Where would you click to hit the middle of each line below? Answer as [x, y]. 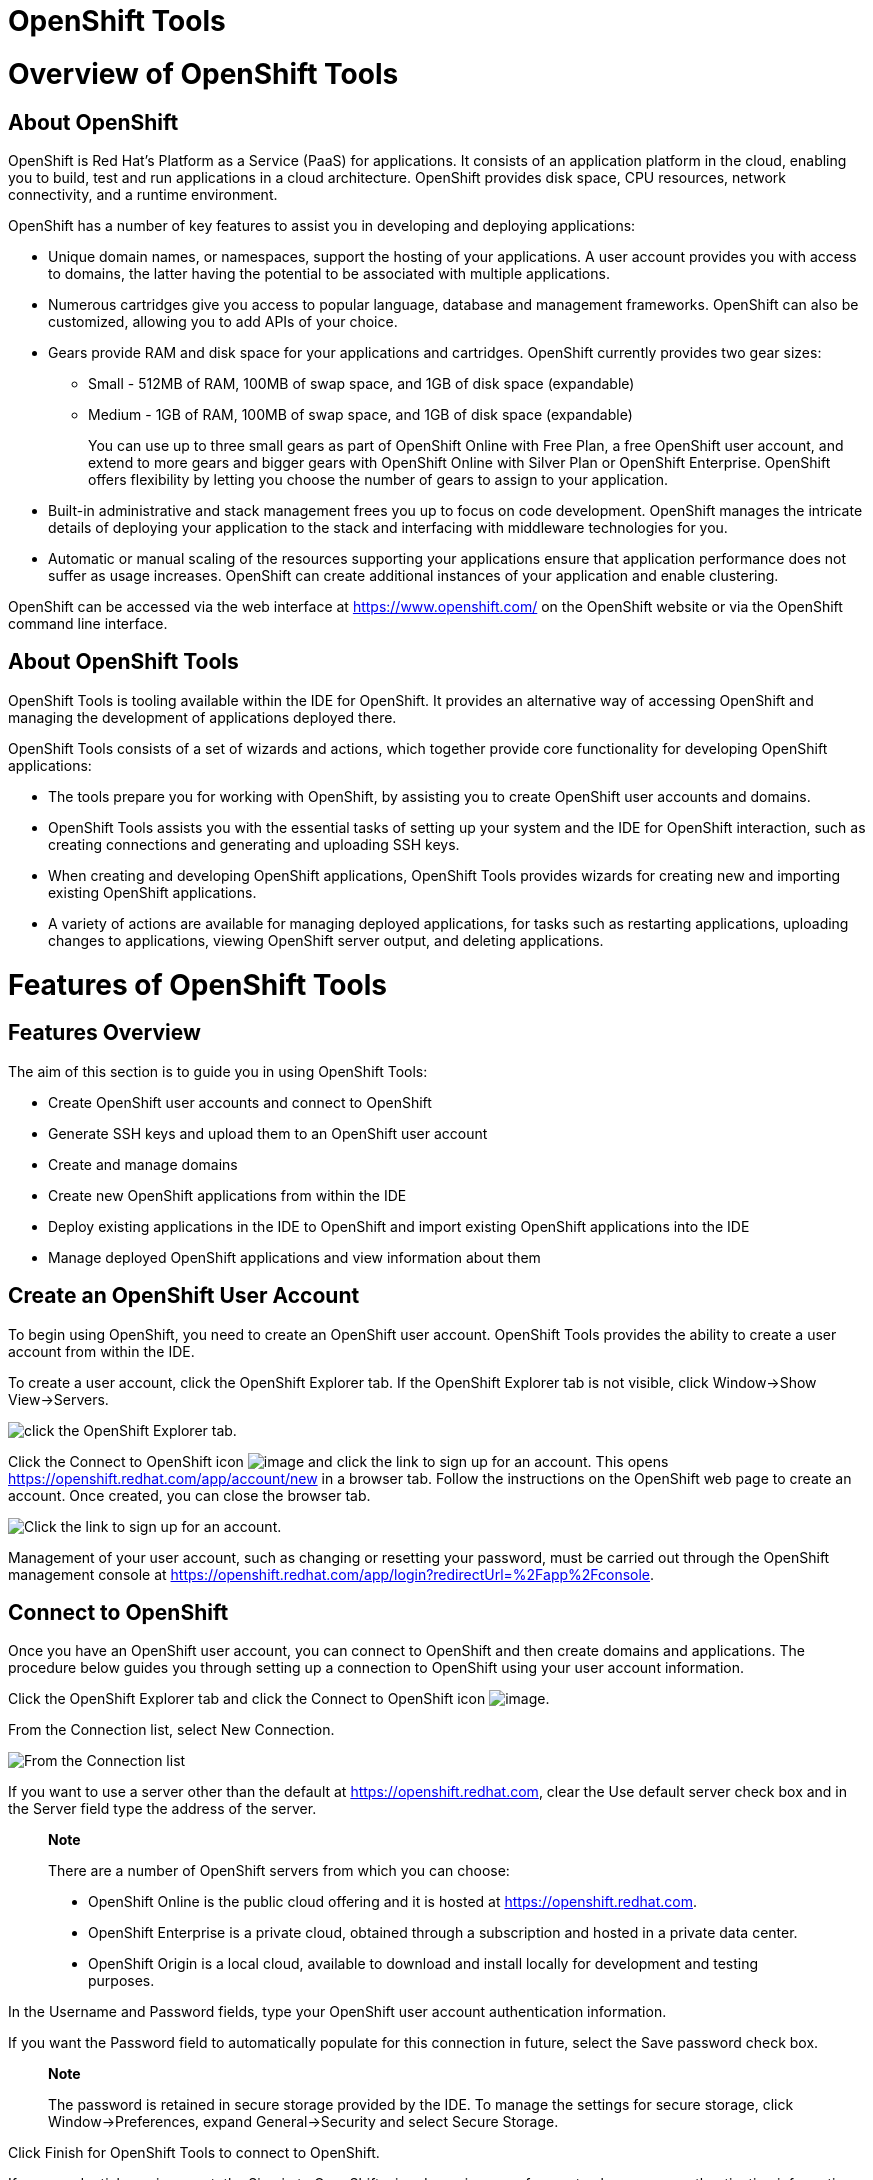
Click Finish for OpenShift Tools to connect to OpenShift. [194, 2153]
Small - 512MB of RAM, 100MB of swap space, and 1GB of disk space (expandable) [361, 383]
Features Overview [104, 1033]
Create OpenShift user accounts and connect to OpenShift [240, 1102]
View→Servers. [58, 1399]
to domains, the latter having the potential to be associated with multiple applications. [329, 273]
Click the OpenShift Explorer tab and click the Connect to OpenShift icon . [279, 1699]
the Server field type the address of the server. [162, 1809]
